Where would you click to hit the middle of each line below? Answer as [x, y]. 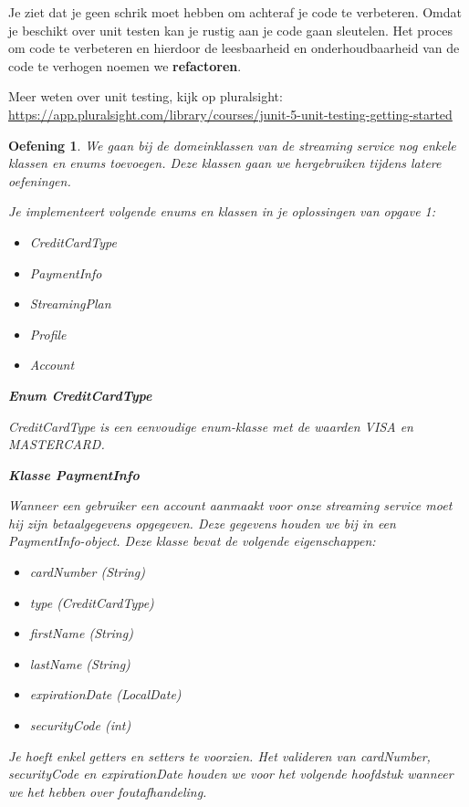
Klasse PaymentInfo [74, 474]
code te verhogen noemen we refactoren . [125, 65]
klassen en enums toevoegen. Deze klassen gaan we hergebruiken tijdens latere [225, 163]
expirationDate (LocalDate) [105, 694]
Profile [48, 334]
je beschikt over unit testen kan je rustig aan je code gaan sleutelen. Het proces [230, 30]
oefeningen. [40, 180]
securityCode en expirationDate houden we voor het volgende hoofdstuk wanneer [231, 774]
